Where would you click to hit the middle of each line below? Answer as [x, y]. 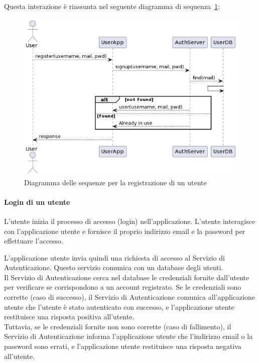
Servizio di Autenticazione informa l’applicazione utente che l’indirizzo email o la [128, 336]
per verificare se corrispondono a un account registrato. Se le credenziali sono [123, 287]
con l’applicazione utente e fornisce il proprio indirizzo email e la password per [125, 231]
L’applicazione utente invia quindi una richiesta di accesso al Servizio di [114, 257]
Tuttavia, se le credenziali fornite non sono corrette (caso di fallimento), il [118, 326]
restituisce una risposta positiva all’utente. [69, 317]
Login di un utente [37, 202]
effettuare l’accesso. [34, 241]
